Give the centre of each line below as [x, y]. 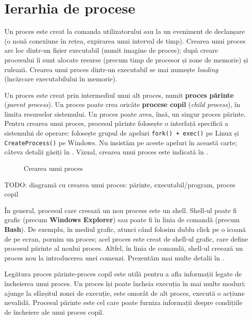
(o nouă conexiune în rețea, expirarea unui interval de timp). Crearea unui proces [125, 40]
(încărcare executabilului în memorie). [61, 79]
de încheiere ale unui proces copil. [54, 312]
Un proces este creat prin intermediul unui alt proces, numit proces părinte [119, 95]
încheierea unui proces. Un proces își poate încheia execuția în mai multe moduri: [125, 283]
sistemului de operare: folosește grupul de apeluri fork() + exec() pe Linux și [122, 133]
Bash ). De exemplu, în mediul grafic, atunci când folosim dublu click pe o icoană [125, 229]
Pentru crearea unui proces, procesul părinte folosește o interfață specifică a [116, 123]
